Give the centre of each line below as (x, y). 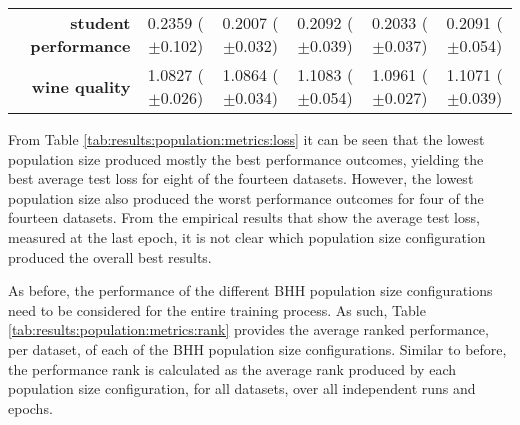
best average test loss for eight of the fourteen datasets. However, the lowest (241, 178)
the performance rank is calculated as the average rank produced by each (232, 368)
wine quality (81, 86)
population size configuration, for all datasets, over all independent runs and (242, 388)
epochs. (30, 407)
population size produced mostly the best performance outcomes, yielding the (246, 158)
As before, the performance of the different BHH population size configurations (250, 290)
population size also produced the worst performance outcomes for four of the (246, 197)
